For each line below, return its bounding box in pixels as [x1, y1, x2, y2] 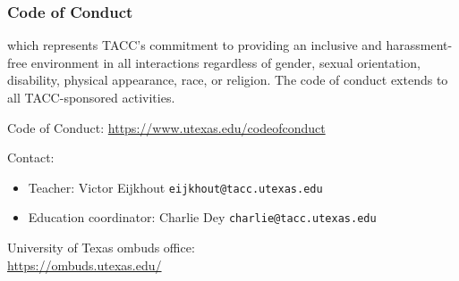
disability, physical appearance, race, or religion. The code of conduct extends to [7, 70, 448, 89]
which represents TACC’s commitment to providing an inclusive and [7, 36, 382, 54]
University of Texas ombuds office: [7, 238, 195, 257]
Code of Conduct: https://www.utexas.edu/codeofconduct [7, 118, 326, 136]
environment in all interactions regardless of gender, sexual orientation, [30, 53, 421, 71]
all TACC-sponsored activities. [7, 88, 175, 106]
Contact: [7, 148, 55, 167]
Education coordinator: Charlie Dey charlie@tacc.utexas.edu [28, 208, 377, 227]
